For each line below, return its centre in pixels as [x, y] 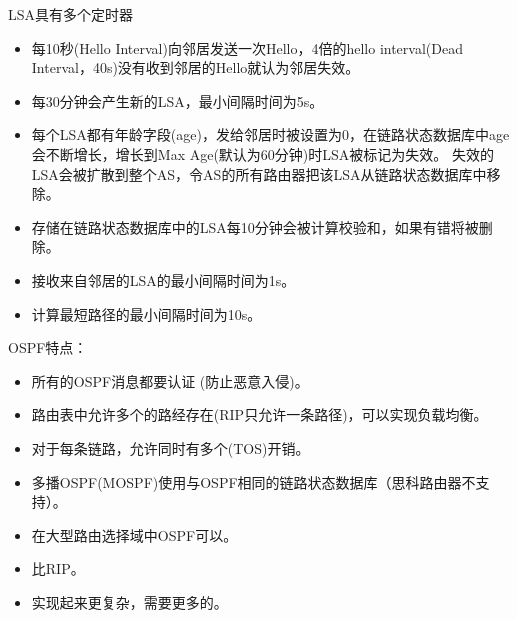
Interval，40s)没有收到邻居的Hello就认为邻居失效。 [195, 67]
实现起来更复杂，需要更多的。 [129, 601]
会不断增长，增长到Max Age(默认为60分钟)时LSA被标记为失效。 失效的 [262, 153]
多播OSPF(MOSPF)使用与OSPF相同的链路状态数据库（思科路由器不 [253, 481]
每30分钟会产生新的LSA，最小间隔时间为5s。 [177, 100]
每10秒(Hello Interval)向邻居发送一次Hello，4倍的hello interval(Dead [247, 47]
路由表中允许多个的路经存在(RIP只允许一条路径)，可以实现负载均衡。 [259, 414]
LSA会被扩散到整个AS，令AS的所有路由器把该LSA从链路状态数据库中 [259, 173]
